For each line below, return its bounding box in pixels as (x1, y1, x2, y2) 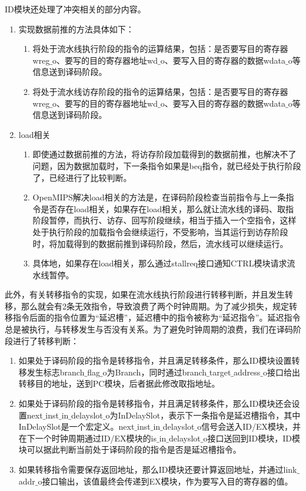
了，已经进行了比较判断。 (32, 171, 132, 183)
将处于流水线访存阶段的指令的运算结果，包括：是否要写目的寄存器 (32, 85, 288, 97)
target (209, 365, 231, 378)
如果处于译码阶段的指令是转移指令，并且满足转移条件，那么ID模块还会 (18, 397, 292, 410)
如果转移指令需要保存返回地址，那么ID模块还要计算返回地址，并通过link (18, 463, 297, 475)
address (234, 365, 261, 378)
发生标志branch (26, 365, 85, 378)
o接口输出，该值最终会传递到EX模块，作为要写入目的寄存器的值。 (38, 474, 293, 487)
